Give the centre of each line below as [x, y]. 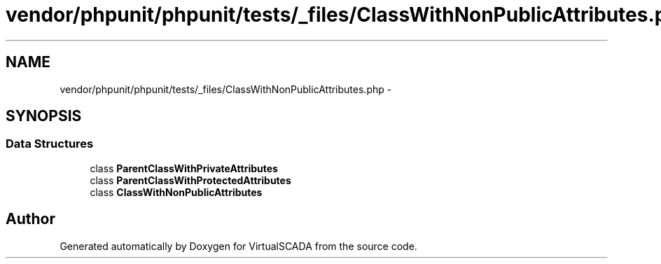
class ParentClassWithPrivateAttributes [184, 168]
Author [30, 219]
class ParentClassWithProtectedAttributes [190, 180]
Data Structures [50, 144]
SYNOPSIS [44, 116]
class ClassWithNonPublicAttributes [176, 192]
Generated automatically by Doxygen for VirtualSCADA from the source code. [238, 246]
